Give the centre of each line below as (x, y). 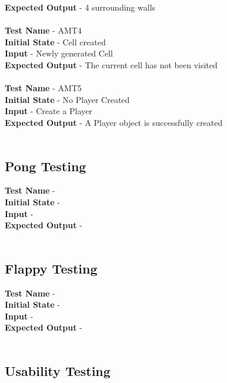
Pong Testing (46, 166)
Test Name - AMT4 (43, 30)
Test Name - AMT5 (43, 88)
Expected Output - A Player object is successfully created (114, 122)
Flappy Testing (51, 268)
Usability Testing (58, 370)
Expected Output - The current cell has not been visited (111, 64)
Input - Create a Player (49, 111)
